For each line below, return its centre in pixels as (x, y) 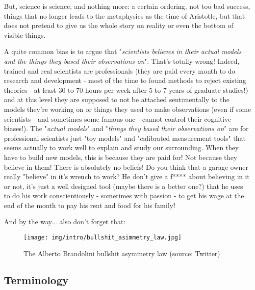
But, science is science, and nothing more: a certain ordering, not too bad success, (127, 6)
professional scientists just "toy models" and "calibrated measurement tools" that (125, 138)
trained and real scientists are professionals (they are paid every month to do (120, 70)
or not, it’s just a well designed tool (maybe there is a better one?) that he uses (124, 186)
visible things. (25, 35)
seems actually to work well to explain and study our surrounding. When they (121, 147)
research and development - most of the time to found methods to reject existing (125, 80)
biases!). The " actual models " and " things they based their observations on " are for (126, 128)
